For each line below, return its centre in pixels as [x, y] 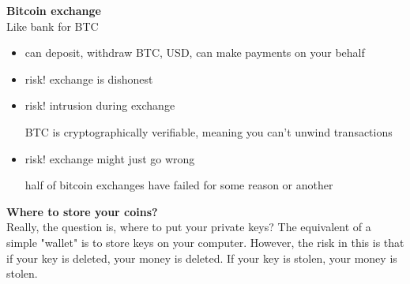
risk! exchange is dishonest [89, 78]
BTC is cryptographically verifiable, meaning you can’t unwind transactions [209, 131]
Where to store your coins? [82, 211]
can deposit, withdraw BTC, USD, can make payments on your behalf [195, 52]
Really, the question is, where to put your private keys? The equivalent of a [189, 227]
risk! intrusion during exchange [100, 105]
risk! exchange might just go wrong [110, 158]
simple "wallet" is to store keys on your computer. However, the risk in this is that [205, 242]
